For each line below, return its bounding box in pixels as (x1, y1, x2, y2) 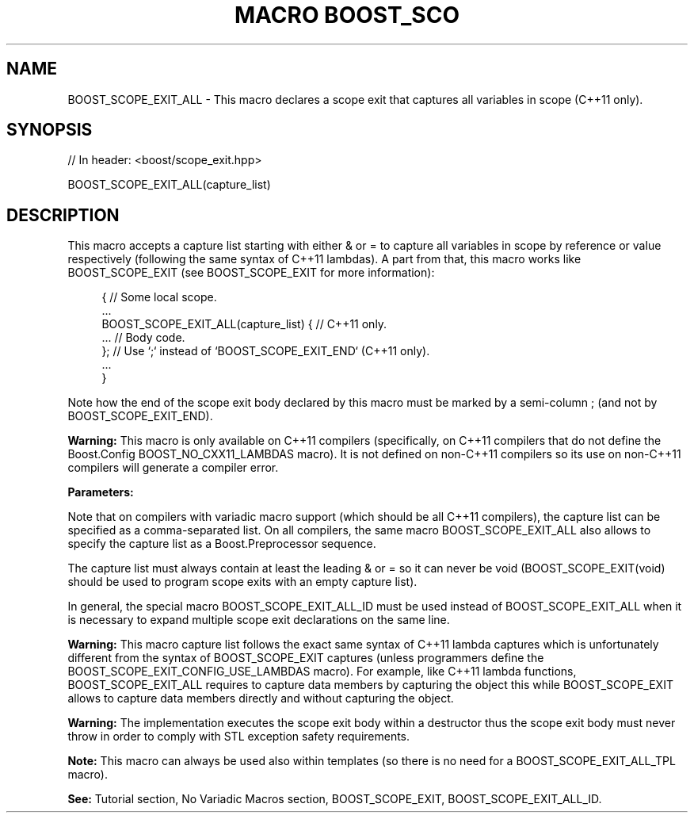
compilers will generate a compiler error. (67, 461, 279, 475)
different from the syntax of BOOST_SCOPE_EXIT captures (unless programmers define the (67, 651, 544, 665)
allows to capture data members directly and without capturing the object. (67, 691, 454, 706)
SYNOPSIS (6, 120, 93, 140)
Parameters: (67, 485, 134, 499)
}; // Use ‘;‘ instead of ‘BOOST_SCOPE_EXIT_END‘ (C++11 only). (101, 344, 430, 358)
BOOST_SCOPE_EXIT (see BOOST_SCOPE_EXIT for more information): (67, 266, 435, 280)
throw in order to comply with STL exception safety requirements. (67, 729, 410, 744)
